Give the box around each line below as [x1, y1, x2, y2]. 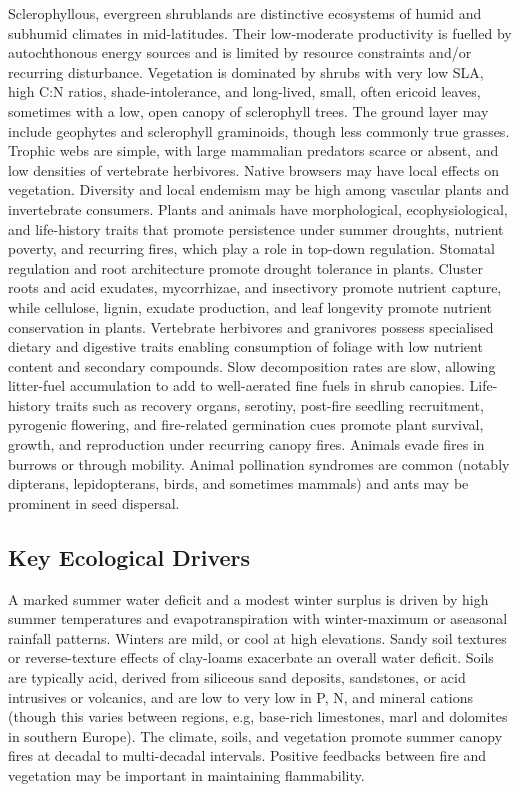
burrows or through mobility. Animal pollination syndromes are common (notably [8, 453, 510, 474]
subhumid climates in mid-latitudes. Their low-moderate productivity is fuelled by [8, 22, 512, 43]
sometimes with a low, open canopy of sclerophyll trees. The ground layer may [8, 100, 489, 121]
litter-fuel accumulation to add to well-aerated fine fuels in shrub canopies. [8, 375, 465, 396]
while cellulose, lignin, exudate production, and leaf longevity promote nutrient [8, 296, 493, 317]
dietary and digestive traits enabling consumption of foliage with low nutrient [8, 336, 483, 357]
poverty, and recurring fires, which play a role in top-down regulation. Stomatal [8, 238, 495, 259]
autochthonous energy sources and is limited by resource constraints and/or [8, 42, 472, 63]
